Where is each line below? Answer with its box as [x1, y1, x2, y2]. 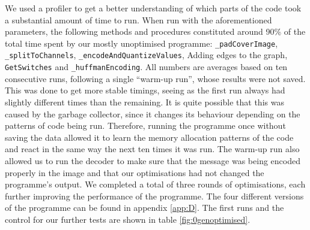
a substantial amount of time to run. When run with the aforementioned [5, 13, 272, 26]
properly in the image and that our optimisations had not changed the [5, 166, 264, 178]
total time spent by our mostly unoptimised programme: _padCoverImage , [5, 37, 278, 49]
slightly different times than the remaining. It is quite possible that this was [5, 95, 284, 108]
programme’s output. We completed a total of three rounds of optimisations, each [5, 178, 306, 190]
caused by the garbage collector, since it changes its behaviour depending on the [5, 107, 300, 120]
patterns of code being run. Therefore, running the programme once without [5, 119, 286, 132]
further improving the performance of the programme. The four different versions [5, 189, 304, 202]
